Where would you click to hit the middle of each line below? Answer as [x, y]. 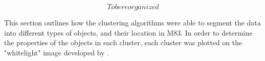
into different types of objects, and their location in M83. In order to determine [128, 32]
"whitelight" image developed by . [57, 52]
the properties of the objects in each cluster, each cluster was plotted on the [123, 42]
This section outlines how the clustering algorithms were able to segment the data [132, 22]
